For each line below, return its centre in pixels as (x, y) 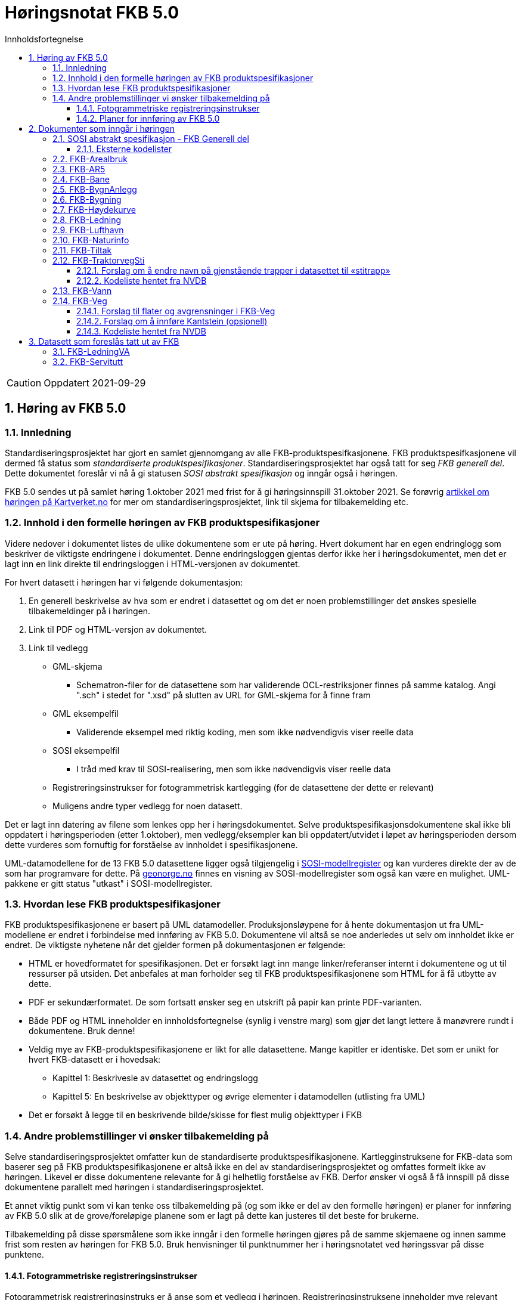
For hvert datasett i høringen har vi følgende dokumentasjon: (124, 582)
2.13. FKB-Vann (82, 290)
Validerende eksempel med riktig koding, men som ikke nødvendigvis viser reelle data (245, 732)
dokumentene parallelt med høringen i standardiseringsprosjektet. (134, 1187)
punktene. (24, 1255)
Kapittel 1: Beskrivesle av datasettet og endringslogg (155, 1078)
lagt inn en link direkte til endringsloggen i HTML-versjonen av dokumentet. (153, 564)
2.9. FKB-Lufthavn (88, 230)
